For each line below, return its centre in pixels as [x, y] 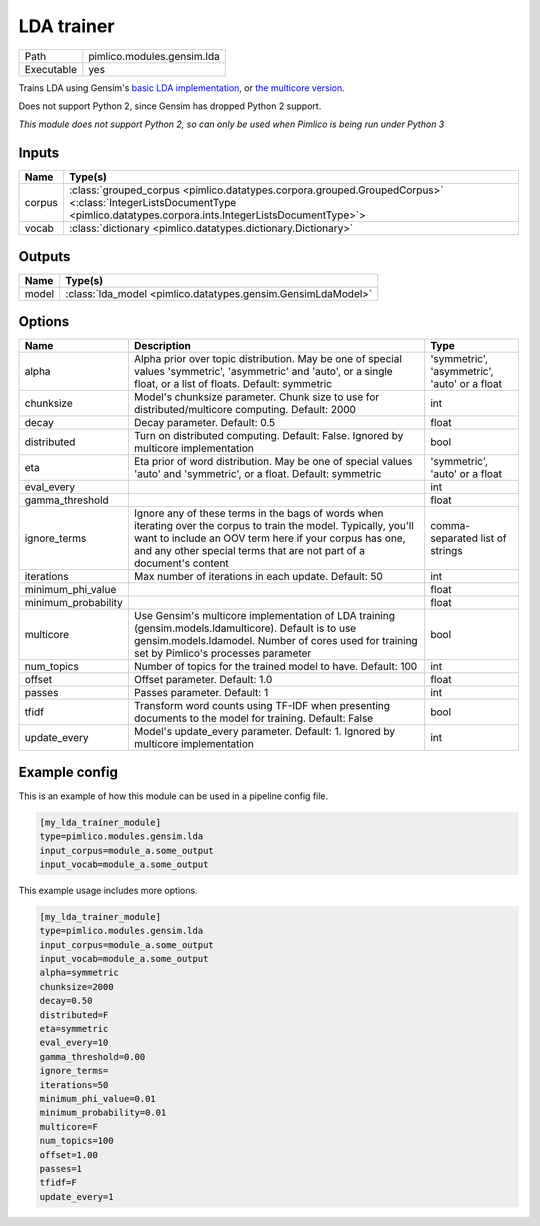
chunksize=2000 [76, 986]
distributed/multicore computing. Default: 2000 [245, 410]
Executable [50, 69]
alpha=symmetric [79, 973]
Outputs [44, 256]
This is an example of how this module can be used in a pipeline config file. [173, 796]
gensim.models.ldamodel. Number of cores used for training [276, 641]
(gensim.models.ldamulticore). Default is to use [245, 628]
